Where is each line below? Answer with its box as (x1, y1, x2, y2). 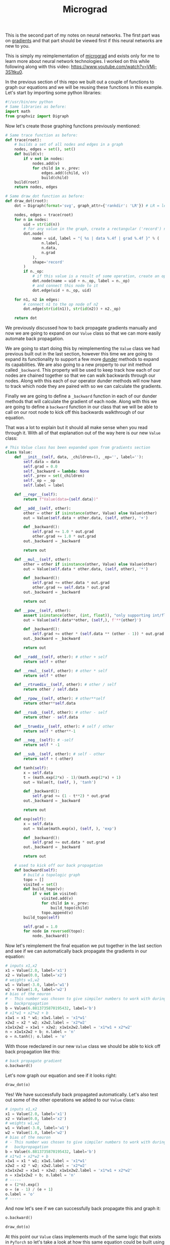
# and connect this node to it (32, 283, 99, 288)
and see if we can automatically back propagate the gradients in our (5, 948, 148, 954)
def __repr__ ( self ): (14, 492, 58, 497)
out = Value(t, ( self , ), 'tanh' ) (23, 779, 96, 785)
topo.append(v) (41, 910, 73, 915)
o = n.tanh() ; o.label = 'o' (5, 1034, 67, 1039)
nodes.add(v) (32, 161, 60, 166)
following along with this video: (5, 63, 70, 70)
